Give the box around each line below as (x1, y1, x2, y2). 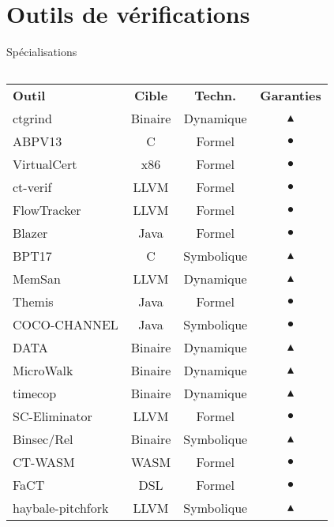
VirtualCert (13, 154, 77, 173)
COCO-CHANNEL (13, 314, 118, 333)
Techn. (194, 85, 237, 104)
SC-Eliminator (13, 406, 92, 425)
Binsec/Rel (13, 429, 73, 448)
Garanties (260, 85, 321, 104)
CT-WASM (13, 452, 75, 471)
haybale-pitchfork (13, 498, 109, 517)
